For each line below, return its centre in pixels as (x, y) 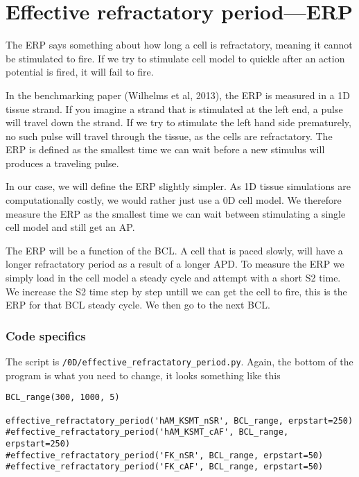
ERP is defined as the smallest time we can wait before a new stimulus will (165, 149)
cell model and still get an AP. (70, 227)
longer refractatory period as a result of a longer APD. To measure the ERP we (175, 264)
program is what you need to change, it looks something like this (143, 375)
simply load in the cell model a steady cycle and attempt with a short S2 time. (173, 278)
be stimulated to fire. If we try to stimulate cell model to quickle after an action (175, 58)
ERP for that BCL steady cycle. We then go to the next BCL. (138, 305)
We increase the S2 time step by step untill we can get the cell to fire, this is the (176, 291)
